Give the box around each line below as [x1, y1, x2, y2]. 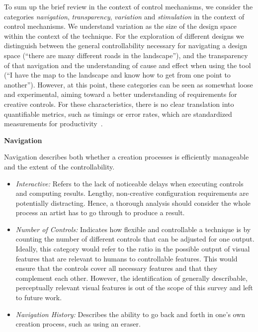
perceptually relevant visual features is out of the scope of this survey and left [15, 282, 253, 293]
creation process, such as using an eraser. [15, 319, 141, 329]
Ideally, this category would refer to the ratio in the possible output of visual [15, 244, 250, 254]
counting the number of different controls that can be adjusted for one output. [15, 234, 255, 244]
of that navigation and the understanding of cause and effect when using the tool [4, 60, 251, 70]
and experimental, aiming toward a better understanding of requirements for [4, 89, 237, 99]
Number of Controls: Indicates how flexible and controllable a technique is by [15, 224, 251, 234]
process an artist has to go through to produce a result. [15, 207, 185, 218]
